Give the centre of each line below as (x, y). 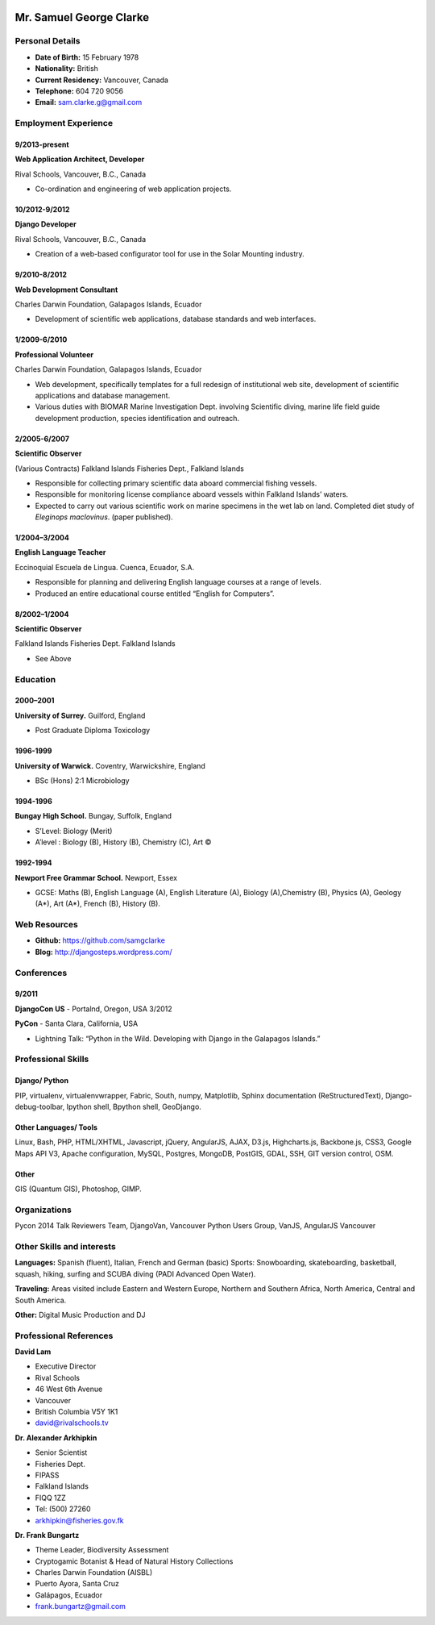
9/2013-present (42, 144)
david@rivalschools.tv (72, 1423)
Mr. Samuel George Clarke (82, 17)
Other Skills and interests (65, 1246)
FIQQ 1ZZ (50, 1498)
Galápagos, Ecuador (69, 1595)
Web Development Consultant (66, 290)
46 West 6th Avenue (69, 1389)
